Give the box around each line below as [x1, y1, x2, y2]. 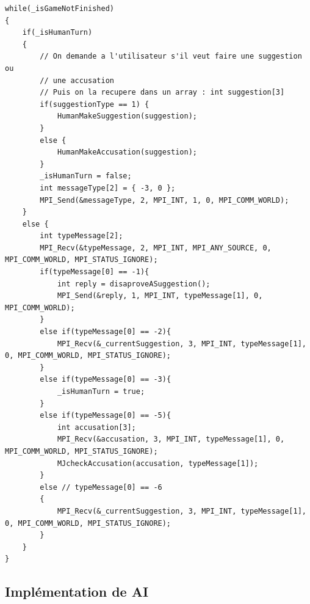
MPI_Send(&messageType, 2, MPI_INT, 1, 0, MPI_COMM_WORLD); [40, 195, 289, 205]
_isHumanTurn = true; [57, 387, 145, 396]
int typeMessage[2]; [40, 231, 123, 241]
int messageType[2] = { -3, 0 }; [40, 183, 176, 192]
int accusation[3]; [57, 423, 136, 432]
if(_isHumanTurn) [22, 28, 93, 37]
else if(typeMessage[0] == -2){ [40, 327, 171, 337]
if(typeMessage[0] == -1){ [40, 267, 150, 277]
